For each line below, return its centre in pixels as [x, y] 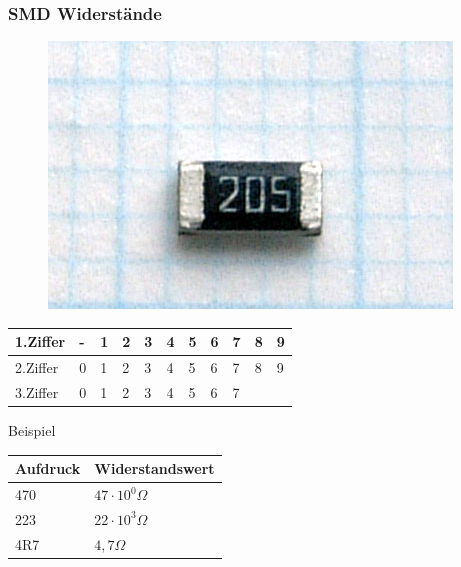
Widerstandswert [154, 468]
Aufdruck [48, 468]
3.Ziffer [37, 392]
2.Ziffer [37, 367]
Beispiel [32, 430]
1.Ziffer [40, 341]
